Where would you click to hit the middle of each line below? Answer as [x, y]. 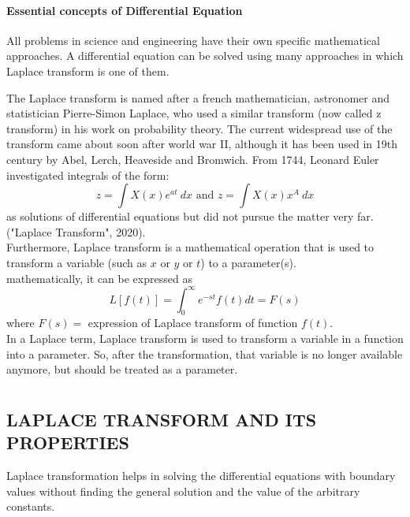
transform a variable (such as [77, 262]
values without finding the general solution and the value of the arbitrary [183, 491]
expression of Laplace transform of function [193, 323]
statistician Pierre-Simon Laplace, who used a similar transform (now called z [194, 113]
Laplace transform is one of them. [88, 71]
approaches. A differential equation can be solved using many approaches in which [205, 56]
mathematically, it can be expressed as [99, 278]
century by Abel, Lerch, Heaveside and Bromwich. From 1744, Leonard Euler [193, 159]
